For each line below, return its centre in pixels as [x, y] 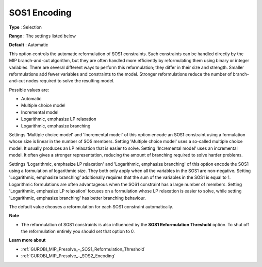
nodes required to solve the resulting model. [70, 81]
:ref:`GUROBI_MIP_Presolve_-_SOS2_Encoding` [68, 256]
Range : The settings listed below [42, 36]
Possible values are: [29, 90]
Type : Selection [25, 27]
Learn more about [27, 240]
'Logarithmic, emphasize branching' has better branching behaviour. [77, 198]
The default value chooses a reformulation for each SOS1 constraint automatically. [91, 206]
